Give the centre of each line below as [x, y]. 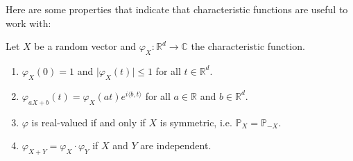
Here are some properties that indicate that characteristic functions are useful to [177, 9]
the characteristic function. [248, 46]
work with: [28, 23]
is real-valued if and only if [88, 122]
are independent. [176, 145]
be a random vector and [85, 46]
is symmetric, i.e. [196, 122]
